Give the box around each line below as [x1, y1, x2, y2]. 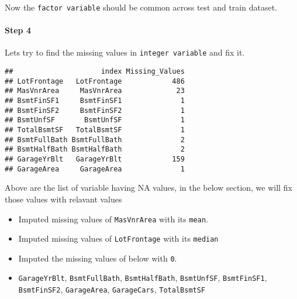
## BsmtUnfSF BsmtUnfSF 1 [5, 116, 185, 125]
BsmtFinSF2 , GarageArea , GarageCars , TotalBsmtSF [18, 283, 206, 295]
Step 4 [5, 24, 31, 36]
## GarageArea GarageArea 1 [5, 164, 185, 173]
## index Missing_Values [5, 67, 185, 76]
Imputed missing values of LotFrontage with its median [18, 232, 219, 245]
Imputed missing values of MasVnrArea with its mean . [18, 212, 208, 225]
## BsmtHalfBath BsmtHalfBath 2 [5, 145, 185, 154]
